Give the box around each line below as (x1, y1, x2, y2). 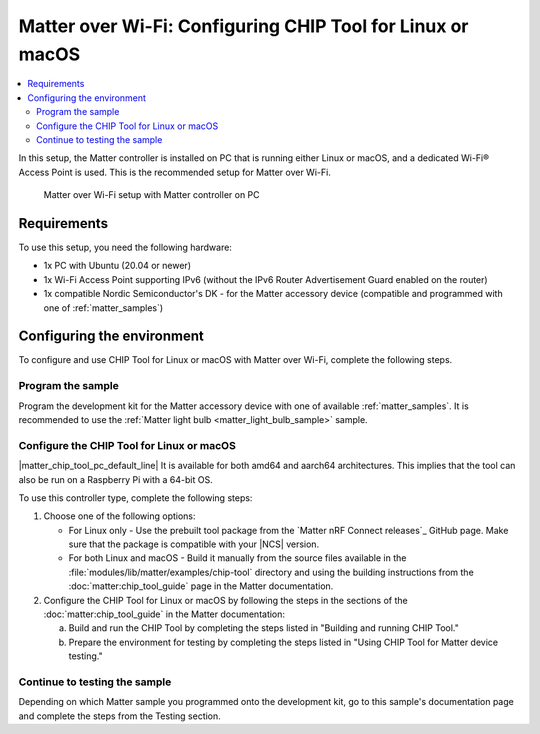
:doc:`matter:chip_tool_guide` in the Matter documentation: (43, 608, 285, 620)
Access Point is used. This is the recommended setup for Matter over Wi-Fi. (18, 166, 332, 178)
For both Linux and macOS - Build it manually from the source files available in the (68, 552, 407, 564)
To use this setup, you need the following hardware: (18, 241, 232, 253)
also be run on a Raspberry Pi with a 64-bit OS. (18, 473, 214, 485)
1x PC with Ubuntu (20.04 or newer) (43, 260, 192, 272)
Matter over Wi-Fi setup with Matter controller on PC (43, 189, 260, 201)
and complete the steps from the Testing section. (18, 710, 222, 722)
